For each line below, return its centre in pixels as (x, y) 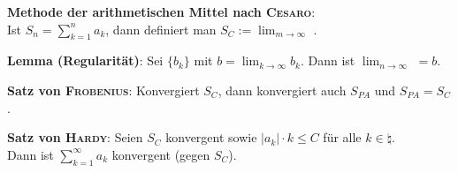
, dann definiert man (161, 29)
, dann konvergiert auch (282, 90)
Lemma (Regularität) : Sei (85, 60)
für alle (342, 137)
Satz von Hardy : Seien (75, 137)
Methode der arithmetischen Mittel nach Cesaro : (161, 11)
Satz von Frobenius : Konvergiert (103, 90)
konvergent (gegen (161, 154)
